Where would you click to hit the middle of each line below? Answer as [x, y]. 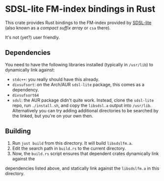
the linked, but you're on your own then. [53, 116]
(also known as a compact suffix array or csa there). [58, 27]
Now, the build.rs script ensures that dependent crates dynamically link [85, 154]
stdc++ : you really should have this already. [56, 79]
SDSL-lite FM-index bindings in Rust [80, 9]
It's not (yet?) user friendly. [32, 37]
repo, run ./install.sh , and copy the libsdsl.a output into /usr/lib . [82, 105]
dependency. [26, 90]
